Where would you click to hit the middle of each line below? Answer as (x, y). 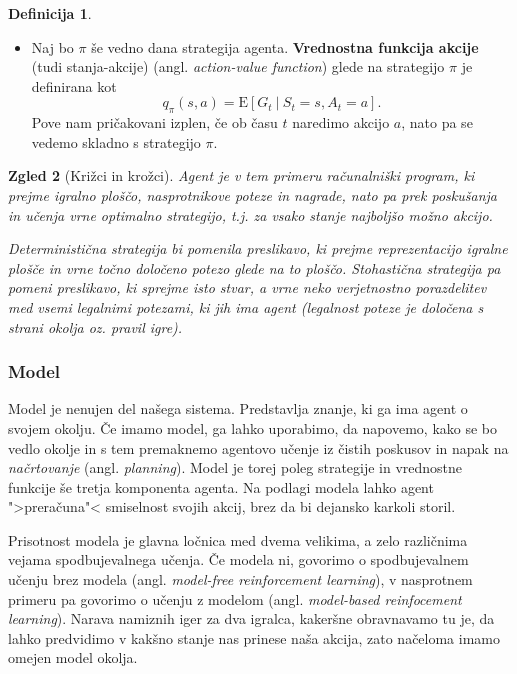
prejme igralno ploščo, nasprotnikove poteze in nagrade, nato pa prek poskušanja (252, 194)
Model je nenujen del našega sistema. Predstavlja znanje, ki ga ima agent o (238, 408)
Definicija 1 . (50, 13)
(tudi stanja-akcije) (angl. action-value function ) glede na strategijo (238, 66)
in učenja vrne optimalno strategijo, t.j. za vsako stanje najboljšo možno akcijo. (250, 214)
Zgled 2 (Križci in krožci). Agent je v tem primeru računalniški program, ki (241, 175)
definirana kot (74, 85)
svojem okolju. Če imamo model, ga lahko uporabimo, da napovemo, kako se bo (253, 427)
